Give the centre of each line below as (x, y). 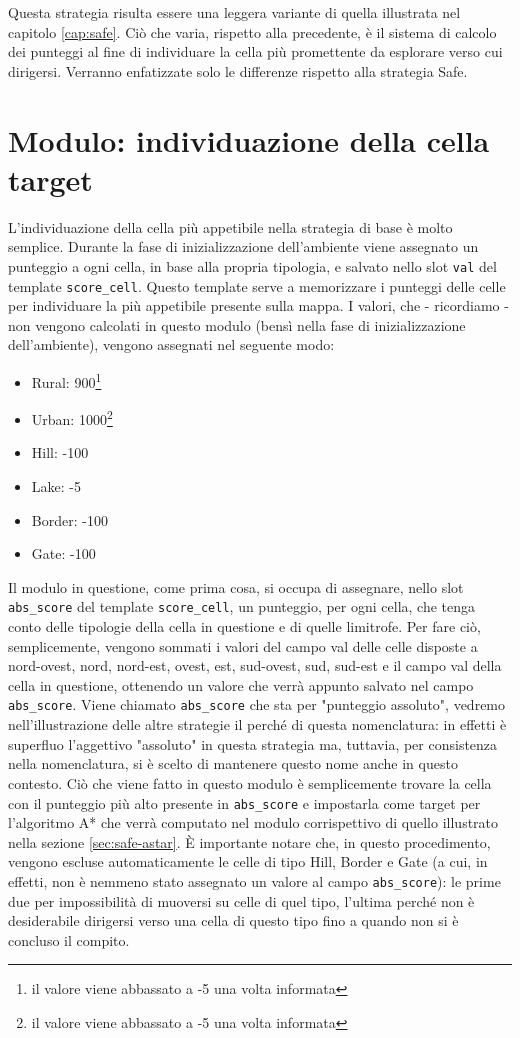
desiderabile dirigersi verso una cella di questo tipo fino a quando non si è (233, 920)
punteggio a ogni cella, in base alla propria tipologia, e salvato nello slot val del (252, 265)
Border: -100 (69, 519)
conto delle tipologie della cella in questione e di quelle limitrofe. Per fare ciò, (244, 626)
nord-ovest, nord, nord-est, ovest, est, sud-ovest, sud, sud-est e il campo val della (255, 665)
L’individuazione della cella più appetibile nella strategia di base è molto (230, 226)
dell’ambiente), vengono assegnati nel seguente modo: (171, 344)
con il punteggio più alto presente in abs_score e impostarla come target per (244, 802)
